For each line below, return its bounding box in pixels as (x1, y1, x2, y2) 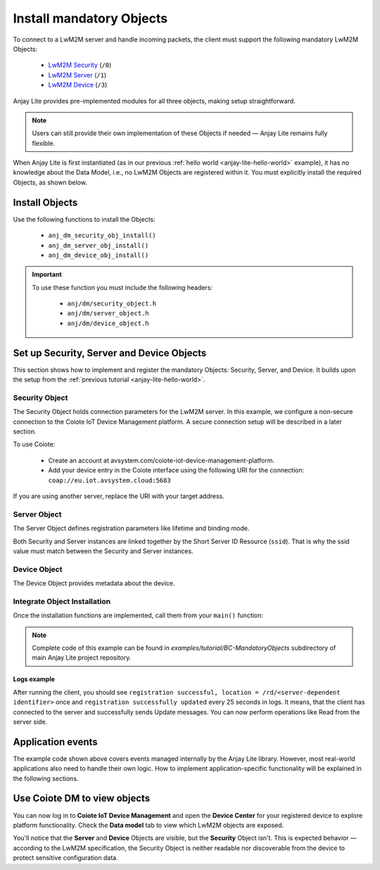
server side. (13, 717, 48, 726)
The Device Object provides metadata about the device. (13, 579, 175, 588)
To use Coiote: (13, 440, 56, 448)
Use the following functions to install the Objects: (13, 215, 156, 223)
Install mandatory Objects (13, 11, 168, 26)
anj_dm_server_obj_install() (48, 241, 149, 249)
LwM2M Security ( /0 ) (48, 61, 112, 70)
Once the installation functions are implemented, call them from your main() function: (13, 611, 264, 619)
